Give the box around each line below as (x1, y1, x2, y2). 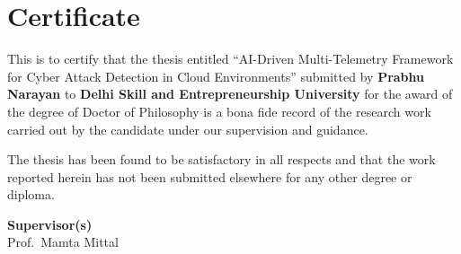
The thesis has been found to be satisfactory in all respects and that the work (7, 150, 436, 169)
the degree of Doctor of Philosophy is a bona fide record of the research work (7, 101, 431, 120)
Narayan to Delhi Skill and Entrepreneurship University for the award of (7, 84, 453, 103)
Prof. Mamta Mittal (7, 232, 119, 251)
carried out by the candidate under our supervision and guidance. (7, 119, 368, 138)
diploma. (7, 185, 55, 204)
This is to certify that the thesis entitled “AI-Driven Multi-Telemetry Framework (7, 49, 454, 68)
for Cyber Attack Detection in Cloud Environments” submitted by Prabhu (7, 66, 424, 85)
